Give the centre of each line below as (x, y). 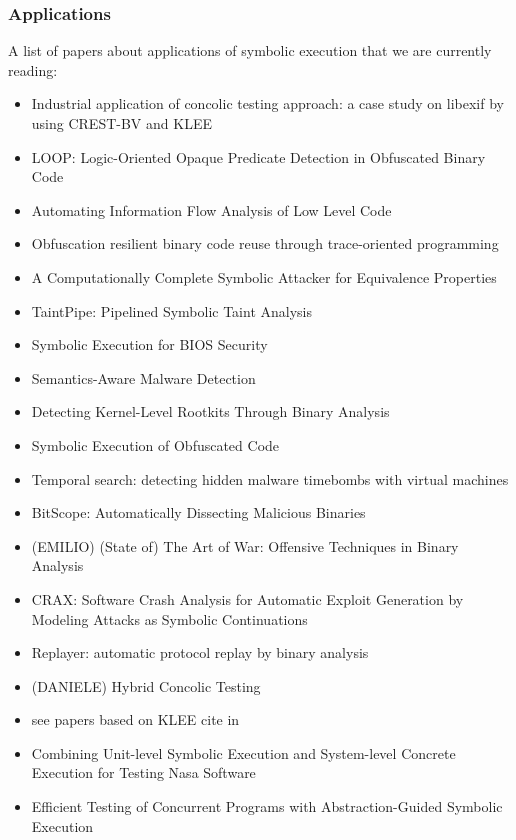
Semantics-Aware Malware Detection (143, 377)
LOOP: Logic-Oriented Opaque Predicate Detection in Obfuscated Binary (258, 156)
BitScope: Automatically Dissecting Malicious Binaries (198, 512)
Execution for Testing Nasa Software (143, 772)
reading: (33, 69)
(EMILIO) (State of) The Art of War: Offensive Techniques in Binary (245, 545)
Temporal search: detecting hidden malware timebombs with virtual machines (270, 478)
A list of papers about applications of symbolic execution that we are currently (250, 50)
